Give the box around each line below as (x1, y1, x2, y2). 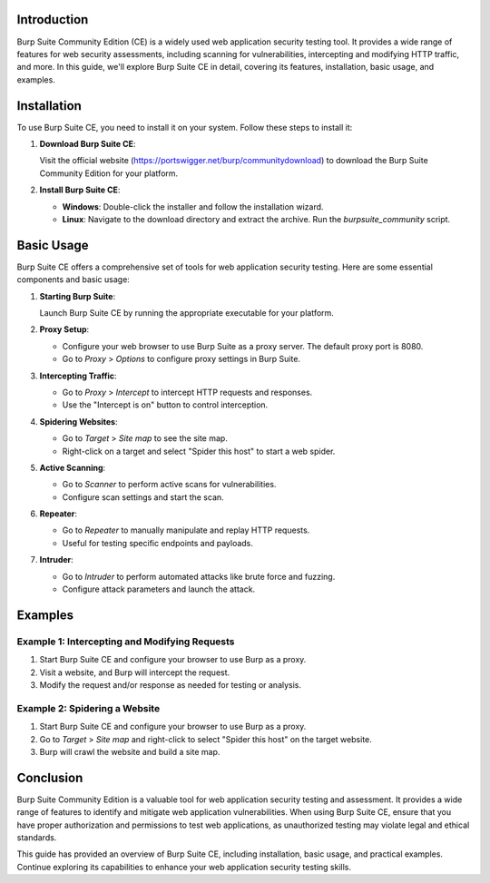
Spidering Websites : (39, 416, 118, 427)
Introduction (16, 12, 89, 27)
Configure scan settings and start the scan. (62, 491, 224, 503)
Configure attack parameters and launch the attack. (62, 584, 256, 594)
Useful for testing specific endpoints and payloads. (62, 537, 254, 548)
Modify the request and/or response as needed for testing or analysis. (39, 679, 302, 690)
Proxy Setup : (39, 324, 90, 335)
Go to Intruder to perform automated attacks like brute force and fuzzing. (62, 571, 336, 582)
